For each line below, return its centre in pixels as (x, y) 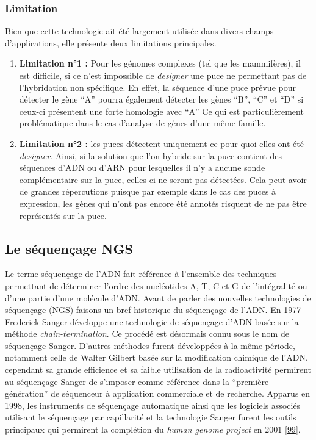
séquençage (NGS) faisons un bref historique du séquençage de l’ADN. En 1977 (153, 310)
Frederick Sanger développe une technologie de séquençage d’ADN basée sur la (152, 321)
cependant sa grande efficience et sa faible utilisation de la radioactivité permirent (158, 370)
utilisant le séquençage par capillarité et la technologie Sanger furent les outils (151, 417)
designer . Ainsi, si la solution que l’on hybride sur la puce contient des (151, 155)
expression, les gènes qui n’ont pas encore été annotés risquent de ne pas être (163, 203)
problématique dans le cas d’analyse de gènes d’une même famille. (142, 123)
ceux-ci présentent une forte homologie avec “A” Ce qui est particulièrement (161, 111)
